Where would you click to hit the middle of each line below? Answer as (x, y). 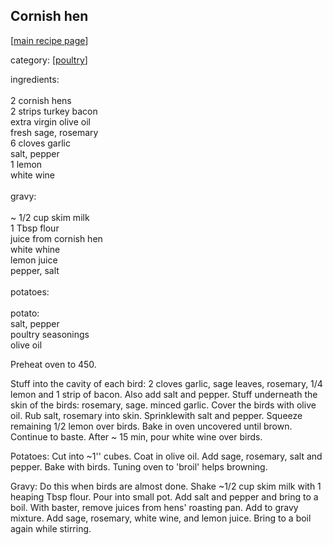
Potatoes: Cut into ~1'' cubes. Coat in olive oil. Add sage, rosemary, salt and (166, 456)
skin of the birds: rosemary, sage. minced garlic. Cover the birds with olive (163, 405)
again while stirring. (51, 528)
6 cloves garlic (40, 143)
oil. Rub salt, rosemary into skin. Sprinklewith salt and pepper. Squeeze (156, 415)
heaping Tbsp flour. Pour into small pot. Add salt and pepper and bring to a (164, 496)
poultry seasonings (50, 334)
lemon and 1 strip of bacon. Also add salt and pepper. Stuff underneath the (164, 394)
